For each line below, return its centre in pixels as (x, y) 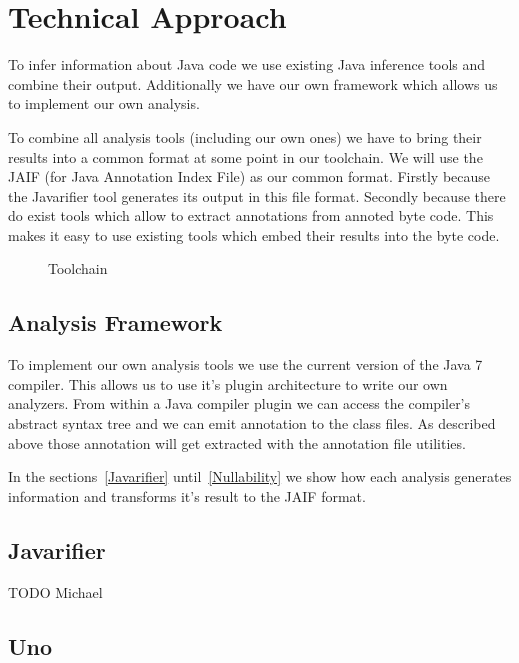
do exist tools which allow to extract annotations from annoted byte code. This (251, 215)
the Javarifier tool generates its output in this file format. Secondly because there (257, 195)
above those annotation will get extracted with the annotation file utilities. (237, 442)
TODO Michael (55, 591)
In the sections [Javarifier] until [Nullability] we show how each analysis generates (260, 476)
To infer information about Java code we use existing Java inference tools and (247, 64)
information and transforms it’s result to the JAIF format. (187, 495)
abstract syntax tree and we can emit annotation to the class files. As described (252, 423)
